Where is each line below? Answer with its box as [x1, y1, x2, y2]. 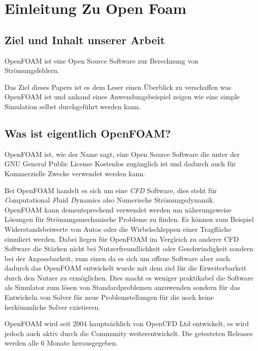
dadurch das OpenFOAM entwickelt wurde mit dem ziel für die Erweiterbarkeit [4, 263, 247, 273]
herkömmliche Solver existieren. [4, 301, 101, 312]
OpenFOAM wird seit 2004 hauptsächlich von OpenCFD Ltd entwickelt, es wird [4, 318, 249, 329]
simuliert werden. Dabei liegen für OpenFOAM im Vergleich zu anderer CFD [4, 233, 239, 244]
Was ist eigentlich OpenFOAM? [4, 125, 171, 140]
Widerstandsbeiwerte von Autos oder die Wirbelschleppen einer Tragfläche [4, 223, 232, 234]
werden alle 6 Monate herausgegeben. [4, 338, 118, 348]
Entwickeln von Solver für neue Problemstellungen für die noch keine [4, 292, 214, 302]
